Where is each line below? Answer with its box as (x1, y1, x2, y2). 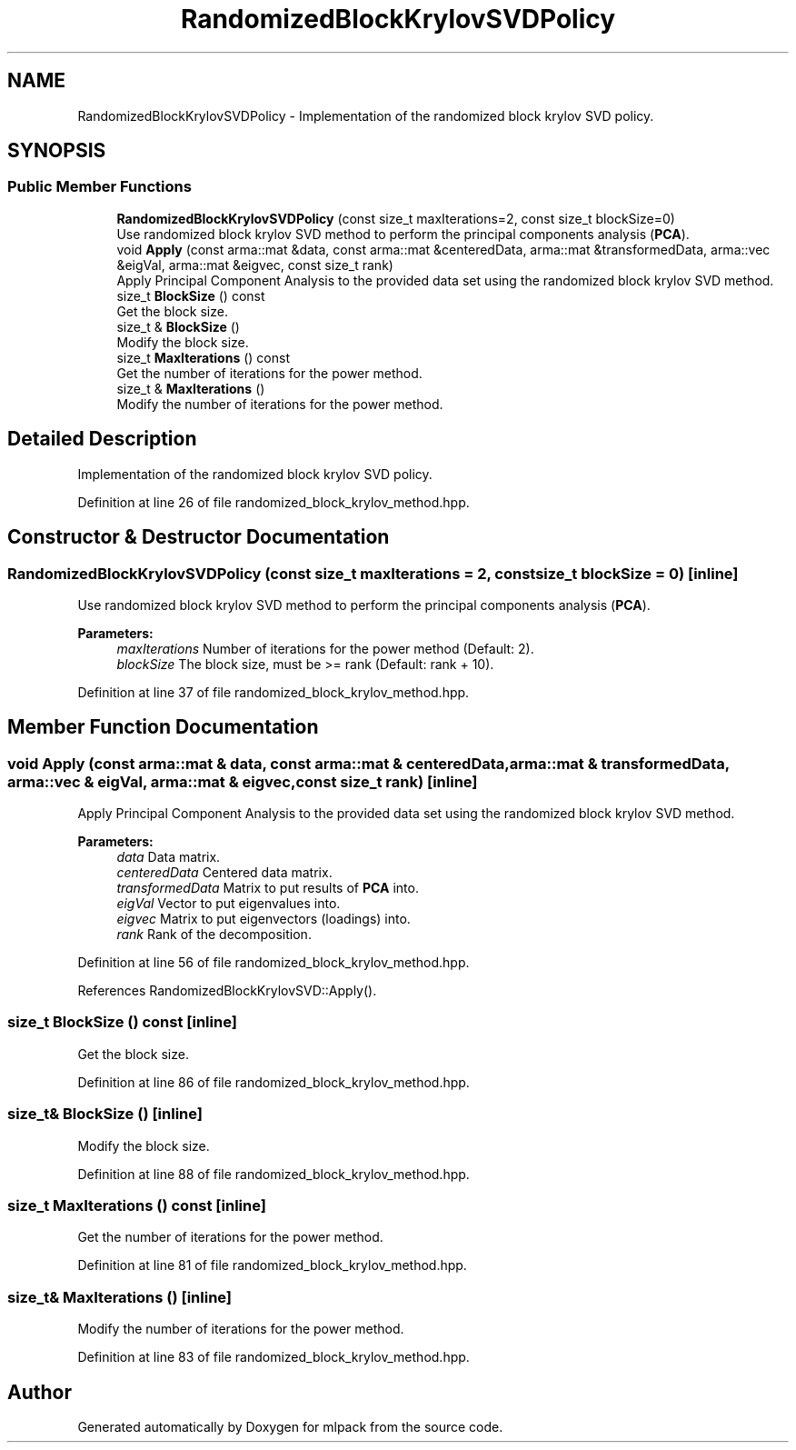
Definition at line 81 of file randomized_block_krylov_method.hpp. (77, 1257, 467, 1274)
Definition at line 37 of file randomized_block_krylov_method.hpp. (77, 684, 470, 700)
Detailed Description (7, 427, 197, 451)
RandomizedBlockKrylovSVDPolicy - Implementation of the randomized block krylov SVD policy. (77, 107, 654, 124)
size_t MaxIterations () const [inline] (7, 1195, 266, 1215)
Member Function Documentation (7, 715, 319, 739)
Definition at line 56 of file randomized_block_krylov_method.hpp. (77, 955, 470, 971)
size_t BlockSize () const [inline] (7, 1013, 237, 1032)
